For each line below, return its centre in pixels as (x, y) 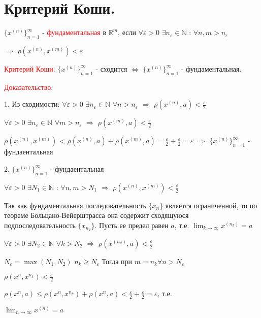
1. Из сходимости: (32, 104)
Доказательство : (29, 87)
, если (127, 32)
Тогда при (117, 261)
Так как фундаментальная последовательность (75, 205)
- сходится (111, 68)
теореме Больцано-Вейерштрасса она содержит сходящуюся (96, 215)
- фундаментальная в (74, 32)
